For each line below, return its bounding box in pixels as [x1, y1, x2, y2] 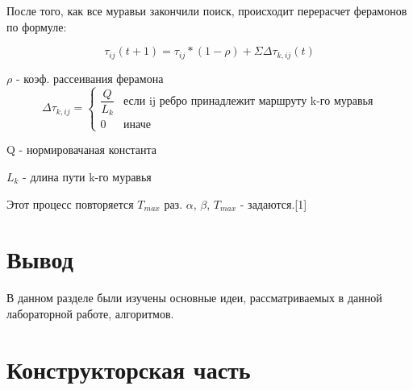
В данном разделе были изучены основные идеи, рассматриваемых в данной [6, 289, 382, 306]
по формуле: [6, 18, 67, 35]
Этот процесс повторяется [6, 195, 134, 212]
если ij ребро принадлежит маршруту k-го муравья [123, 95, 373, 107]
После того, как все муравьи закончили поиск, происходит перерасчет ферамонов [6, 2, 407, 19]
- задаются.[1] [240, 195, 307, 212]
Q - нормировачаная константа [6, 141, 156, 158]
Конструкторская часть [6, 352, 251, 385]
